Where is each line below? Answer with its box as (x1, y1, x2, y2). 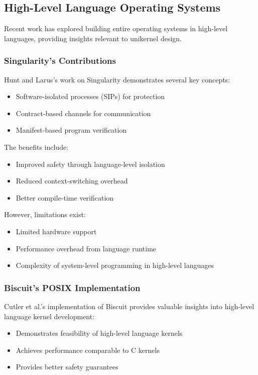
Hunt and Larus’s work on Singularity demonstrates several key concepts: (4, 74, 230, 84)
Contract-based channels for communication (16, 108, 151, 118)
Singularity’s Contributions (4, 54, 116, 67)
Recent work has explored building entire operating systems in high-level (4, 23, 228, 34)
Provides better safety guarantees (16, 361, 118, 372)
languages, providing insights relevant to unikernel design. (4, 33, 182, 43)
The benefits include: (4, 141, 69, 152)
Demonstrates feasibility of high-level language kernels (16, 328, 183, 338)
